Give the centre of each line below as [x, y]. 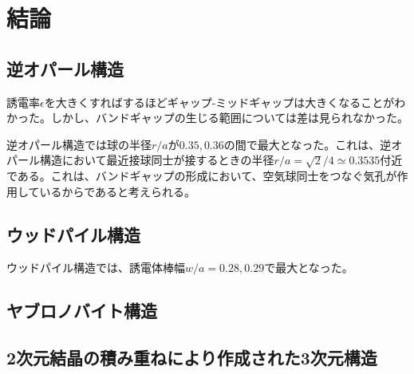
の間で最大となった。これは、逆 [308, 144]
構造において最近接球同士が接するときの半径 [157, 160]
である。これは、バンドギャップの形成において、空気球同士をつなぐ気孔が [202, 175]
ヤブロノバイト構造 [82, 311]
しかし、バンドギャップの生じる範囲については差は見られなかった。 [229, 118]
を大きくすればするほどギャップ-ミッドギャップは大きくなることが [219, 102]
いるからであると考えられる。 [118, 191]
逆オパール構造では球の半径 [79, 144]
